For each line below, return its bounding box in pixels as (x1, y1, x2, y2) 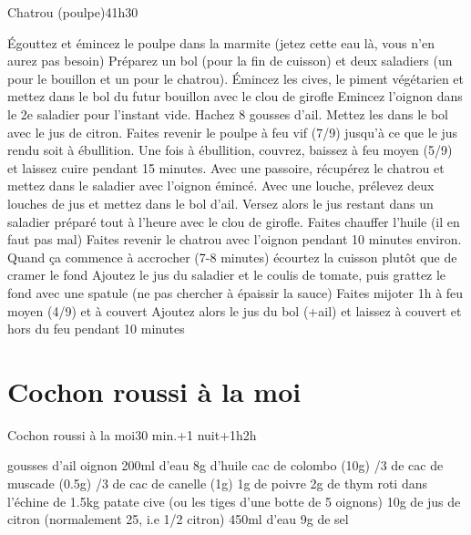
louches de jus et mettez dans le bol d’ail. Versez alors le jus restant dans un (7, 193, 434, 212)
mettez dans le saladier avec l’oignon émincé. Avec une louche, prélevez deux (7, 176, 435, 195)
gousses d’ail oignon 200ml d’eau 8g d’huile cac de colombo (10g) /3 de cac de (7, 456, 444, 475)
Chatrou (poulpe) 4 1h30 (7, 3, 138, 21)
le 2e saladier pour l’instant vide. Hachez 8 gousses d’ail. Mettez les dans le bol (7, 104, 448, 123)
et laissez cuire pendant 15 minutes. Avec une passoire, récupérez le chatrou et (7, 158, 445, 177)
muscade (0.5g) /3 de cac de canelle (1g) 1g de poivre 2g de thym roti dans (7, 474, 428, 492)
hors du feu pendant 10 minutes (7, 319, 185, 338)
